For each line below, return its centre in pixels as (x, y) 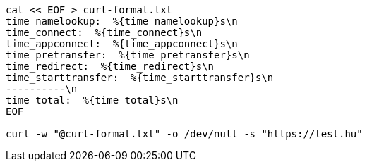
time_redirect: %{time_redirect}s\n (110, 66)
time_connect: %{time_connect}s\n (104, 32)
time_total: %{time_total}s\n (92, 100)
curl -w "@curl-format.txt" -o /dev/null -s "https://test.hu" (184, 134)
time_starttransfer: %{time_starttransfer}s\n (140, 78)
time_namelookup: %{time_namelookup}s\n (122, 21)
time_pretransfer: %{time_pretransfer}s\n (128, 55)
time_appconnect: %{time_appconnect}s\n (122, 44)
